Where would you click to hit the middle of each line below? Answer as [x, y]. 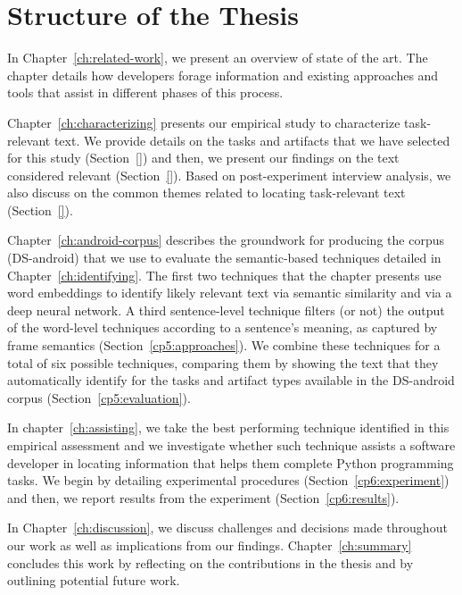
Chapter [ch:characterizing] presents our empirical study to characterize [204, 122]
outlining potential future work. [94, 580]
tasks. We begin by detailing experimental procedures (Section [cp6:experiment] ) [228, 480]
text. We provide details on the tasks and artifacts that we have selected [252, 140]
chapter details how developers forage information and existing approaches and [223, 75]
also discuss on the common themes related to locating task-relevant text [206, 193]
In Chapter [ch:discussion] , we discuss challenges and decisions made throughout [227, 528]
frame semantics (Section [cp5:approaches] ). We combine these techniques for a [224, 345]
